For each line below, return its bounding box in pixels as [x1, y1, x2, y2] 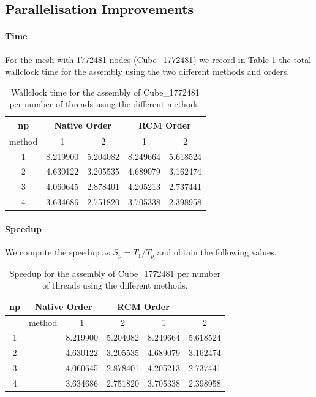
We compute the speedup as [5, 246, 110, 259]
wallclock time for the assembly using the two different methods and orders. [5, 65, 290, 78]
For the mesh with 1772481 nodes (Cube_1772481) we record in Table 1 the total [5, 53, 312, 66]
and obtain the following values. [157, 246, 277, 259]
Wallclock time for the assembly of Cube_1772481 [11, 85, 200, 98]
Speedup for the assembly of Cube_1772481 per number [9, 267, 221, 279]
